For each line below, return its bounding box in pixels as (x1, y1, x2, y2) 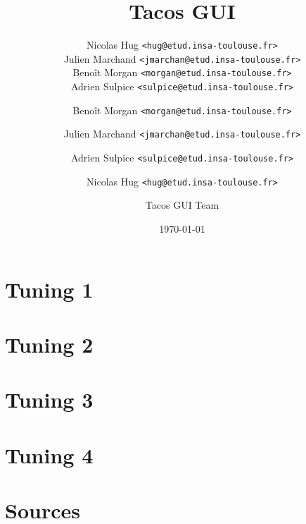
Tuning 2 (5, 329, 94, 358)
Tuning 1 (5, 274, 94, 303)
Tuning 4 (5, 440, 94, 469)
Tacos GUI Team (145, 197, 219, 212)
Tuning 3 (5, 385, 94, 414)
